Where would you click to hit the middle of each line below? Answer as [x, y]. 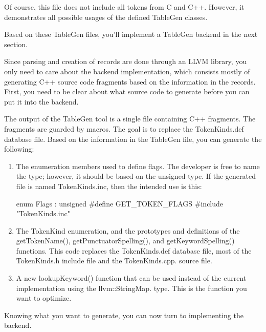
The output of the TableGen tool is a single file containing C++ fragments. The [130, 119]
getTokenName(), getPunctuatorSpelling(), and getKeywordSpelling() [125, 241]
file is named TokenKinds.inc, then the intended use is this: [109, 186]
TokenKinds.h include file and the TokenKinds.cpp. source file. [114, 261]
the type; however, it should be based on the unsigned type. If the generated [136, 176]
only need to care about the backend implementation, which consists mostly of [127, 71]
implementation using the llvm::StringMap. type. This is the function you [131, 288]
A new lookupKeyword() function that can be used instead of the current [131, 278]
